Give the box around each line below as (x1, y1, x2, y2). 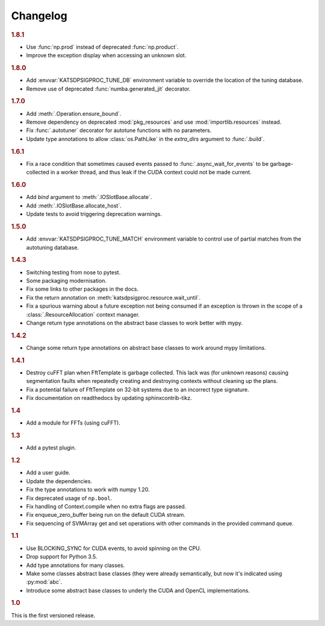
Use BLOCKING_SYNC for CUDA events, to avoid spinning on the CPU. (26, 545, 202, 552)
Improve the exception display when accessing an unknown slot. (26, 52, 187, 59)
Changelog (11, 9, 67, 22)
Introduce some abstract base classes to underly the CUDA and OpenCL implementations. (26, 587, 250, 594)
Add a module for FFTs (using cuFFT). (26, 419, 120, 426)
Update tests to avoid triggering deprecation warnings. (26, 210, 162, 218)
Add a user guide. (26, 469, 70, 476)
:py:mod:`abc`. (26, 578, 63, 586)
